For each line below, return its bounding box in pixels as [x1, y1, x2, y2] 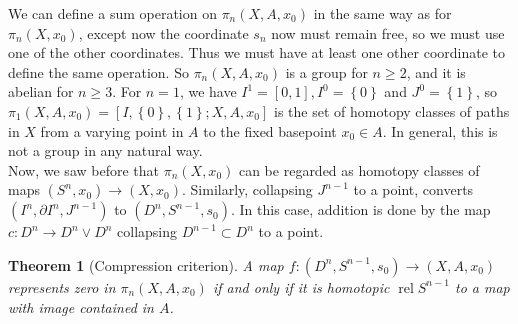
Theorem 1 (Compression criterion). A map [8, 254, 284, 275]
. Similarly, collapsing [182, 179, 313, 200]
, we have [179, 81, 237, 102]
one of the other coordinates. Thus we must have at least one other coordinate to [8, 42, 506, 63]
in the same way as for [313, 3, 452, 23]
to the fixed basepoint [203, 120, 337, 141]
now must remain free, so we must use [271, 22, 505, 43]
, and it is [406, 61, 466, 82]
